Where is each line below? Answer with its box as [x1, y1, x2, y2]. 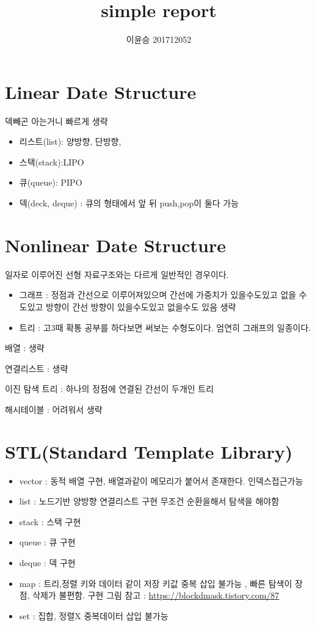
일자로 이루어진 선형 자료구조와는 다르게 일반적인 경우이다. [5, 268, 229, 280]
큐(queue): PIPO [19, 176, 82, 189]
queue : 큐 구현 [19, 536, 76, 548]
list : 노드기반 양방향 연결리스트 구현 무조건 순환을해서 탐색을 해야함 [19, 495, 280, 508]
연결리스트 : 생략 [5, 362, 68, 374]
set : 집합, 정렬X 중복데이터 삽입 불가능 [19, 609, 168, 622]
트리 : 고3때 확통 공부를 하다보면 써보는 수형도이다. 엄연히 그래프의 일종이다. [19, 321, 311, 333]
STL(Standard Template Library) [5, 439, 293, 464]
